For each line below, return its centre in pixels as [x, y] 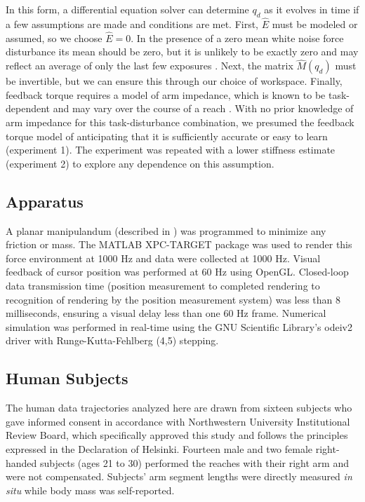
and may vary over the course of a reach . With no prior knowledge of [203, 108]
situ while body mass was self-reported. [90, 490]
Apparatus [45, 201]
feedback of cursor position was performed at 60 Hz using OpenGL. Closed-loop [177, 272]
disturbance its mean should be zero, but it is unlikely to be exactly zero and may [182, 52]
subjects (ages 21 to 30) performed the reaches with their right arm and [194, 462]
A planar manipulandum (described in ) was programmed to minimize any [166, 230]
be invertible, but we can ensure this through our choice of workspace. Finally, [174, 81]
